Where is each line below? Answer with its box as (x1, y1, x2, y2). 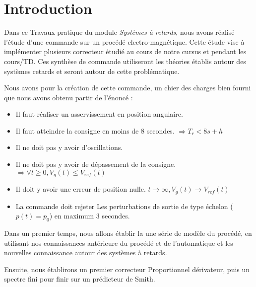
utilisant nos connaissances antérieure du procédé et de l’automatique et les (4, 237, 233, 248)
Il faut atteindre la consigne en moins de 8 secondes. (15, 125, 175, 136)
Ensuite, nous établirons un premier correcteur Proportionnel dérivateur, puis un (4, 264, 250, 274)
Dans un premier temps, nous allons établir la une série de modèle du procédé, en (4, 227, 252, 238)
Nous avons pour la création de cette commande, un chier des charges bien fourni (4, 82, 251, 93)
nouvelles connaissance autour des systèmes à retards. (4, 247, 167, 258)
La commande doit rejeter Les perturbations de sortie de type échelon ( (15, 201, 233, 211)
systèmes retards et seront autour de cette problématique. (4, 66, 180, 76)
